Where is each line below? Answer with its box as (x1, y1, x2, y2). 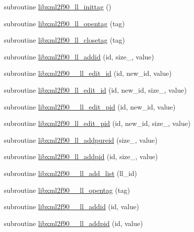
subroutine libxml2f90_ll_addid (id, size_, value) (4, 51, 154, 61)
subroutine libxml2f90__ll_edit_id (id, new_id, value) (4, 68, 172, 78)
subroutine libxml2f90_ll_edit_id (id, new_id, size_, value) (4, 84, 187, 95)
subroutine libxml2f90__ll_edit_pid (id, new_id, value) (4, 101, 176, 112)
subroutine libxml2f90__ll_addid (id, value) (4, 201, 139, 212)
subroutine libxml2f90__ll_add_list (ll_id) (4, 168, 137, 178)
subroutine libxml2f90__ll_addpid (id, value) (4, 218, 143, 228)
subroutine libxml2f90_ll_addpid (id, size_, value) (4, 151, 158, 162)
